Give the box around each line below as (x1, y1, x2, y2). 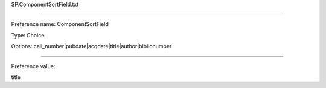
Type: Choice (11, 31, 45, 39)
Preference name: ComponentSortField (11, 20, 109, 28)
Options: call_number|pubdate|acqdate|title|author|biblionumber (11, 43, 172, 50)
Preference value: (11, 62, 56, 69)
